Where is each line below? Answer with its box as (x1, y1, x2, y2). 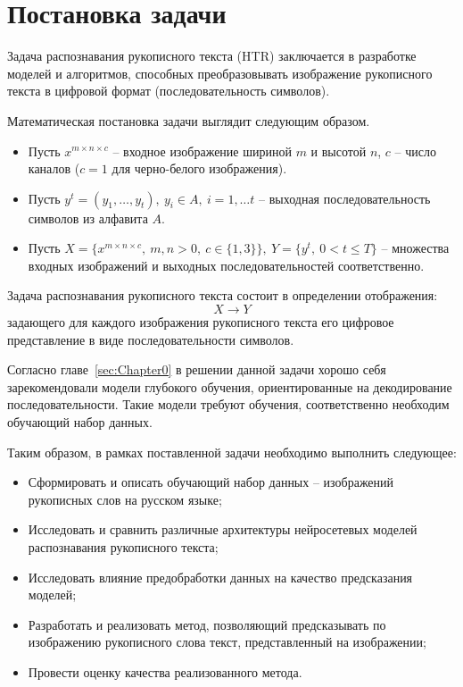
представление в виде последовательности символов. (7, 330, 294, 348)
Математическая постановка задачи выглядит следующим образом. (7, 111, 370, 130)
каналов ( (28, 159, 80, 178)
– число (394, 141, 436, 160)
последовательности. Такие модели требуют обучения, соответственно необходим (7, 395, 450, 414)
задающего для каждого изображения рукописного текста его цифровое (7, 313, 394, 331)
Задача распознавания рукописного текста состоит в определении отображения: (7, 286, 438, 305)
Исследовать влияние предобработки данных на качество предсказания (28, 567, 413, 586)
